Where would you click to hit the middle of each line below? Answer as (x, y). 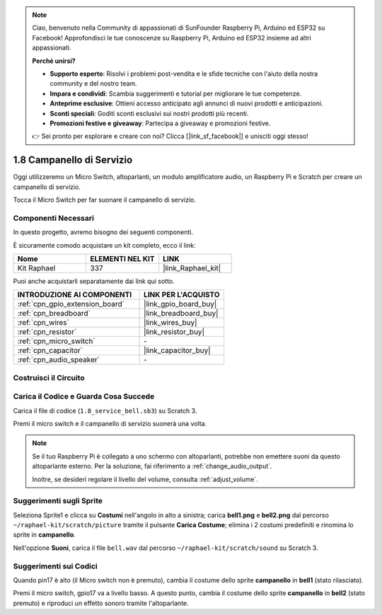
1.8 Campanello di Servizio (73, 160)
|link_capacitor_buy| (178, 350)
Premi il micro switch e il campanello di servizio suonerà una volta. (110, 424)
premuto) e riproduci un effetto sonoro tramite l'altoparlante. (101, 603)
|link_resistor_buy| (174, 332)
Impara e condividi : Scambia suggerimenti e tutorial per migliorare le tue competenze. (176, 93)
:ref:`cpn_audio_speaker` (59, 360)
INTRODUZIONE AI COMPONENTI (75, 295)
